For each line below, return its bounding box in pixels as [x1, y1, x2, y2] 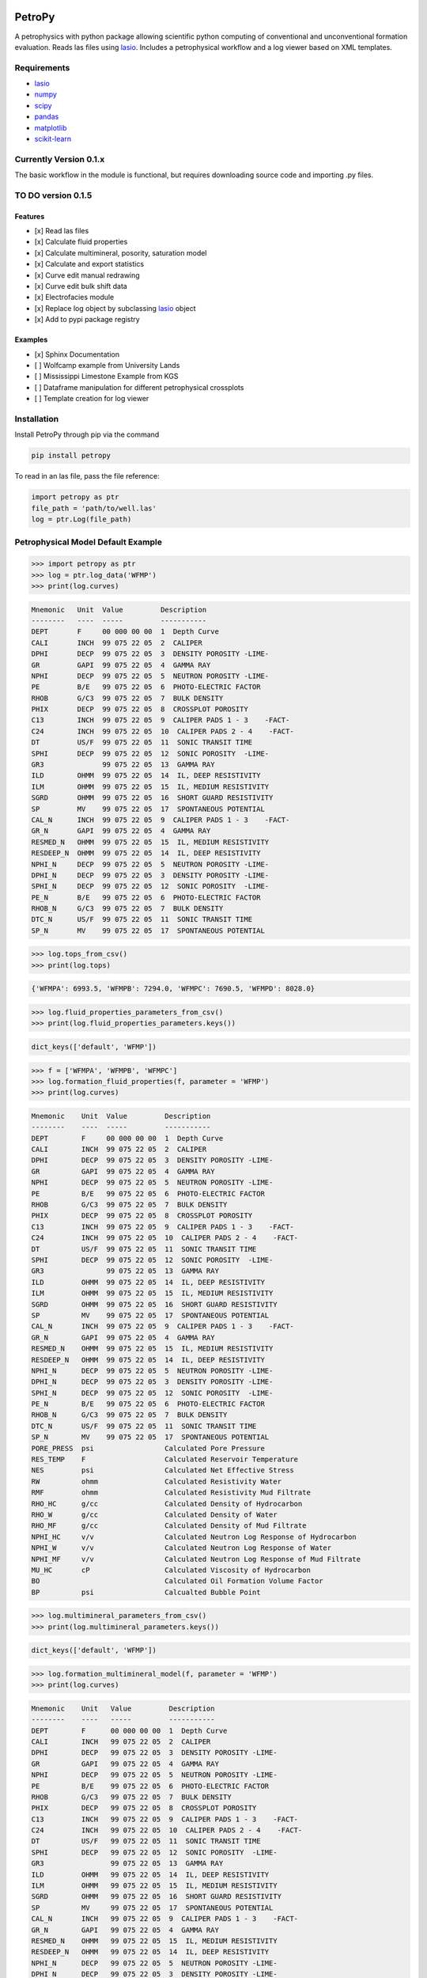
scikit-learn [34, 135, 71, 143]
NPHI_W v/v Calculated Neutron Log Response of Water [31, 1544, 332, 1552]
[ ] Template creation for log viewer [34, 394, 149, 404]
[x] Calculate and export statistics [34, 260, 145, 269]
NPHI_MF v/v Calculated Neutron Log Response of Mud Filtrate [31, 1555, 361, 1563]
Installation [14, 413, 59, 424]
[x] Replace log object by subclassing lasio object [34, 303, 197, 313]
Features [14, 211, 45, 221]
